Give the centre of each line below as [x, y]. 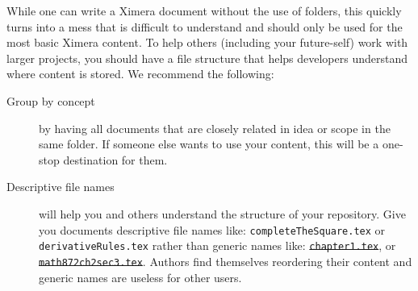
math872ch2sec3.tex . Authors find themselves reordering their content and [226, 261]
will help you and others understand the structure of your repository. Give [222, 213]
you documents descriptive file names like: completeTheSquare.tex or [212, 229]
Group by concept [51, 100]
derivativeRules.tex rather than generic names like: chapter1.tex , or [217, 245]
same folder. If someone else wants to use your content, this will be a [209, 144]
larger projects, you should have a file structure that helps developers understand [207, 58]
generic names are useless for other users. [140, 277]
